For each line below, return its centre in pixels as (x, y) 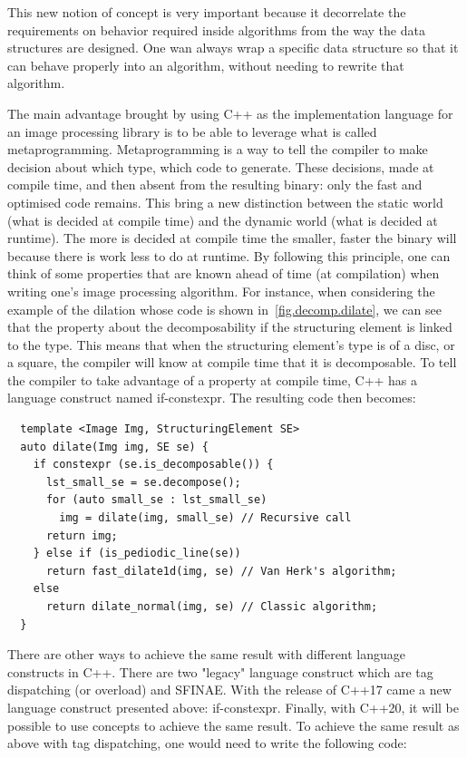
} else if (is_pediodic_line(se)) (137, 554)
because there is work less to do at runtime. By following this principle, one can (229, 255)
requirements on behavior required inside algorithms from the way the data (216, 29)
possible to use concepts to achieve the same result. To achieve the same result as (233, 725)
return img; (82, 535)
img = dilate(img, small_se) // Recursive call (205, 518)
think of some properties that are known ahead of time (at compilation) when (224, 273)
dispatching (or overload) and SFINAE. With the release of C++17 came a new (229, 690)
